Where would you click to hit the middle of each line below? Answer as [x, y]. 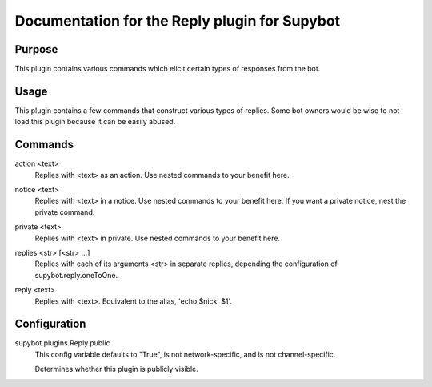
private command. [65, 212]
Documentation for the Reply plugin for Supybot [177, 21]
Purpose [36, 49]
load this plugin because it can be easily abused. [95, 122]
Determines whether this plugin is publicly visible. [117, 369]
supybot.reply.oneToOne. [76, 275]
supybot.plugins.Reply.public [62, 343]
